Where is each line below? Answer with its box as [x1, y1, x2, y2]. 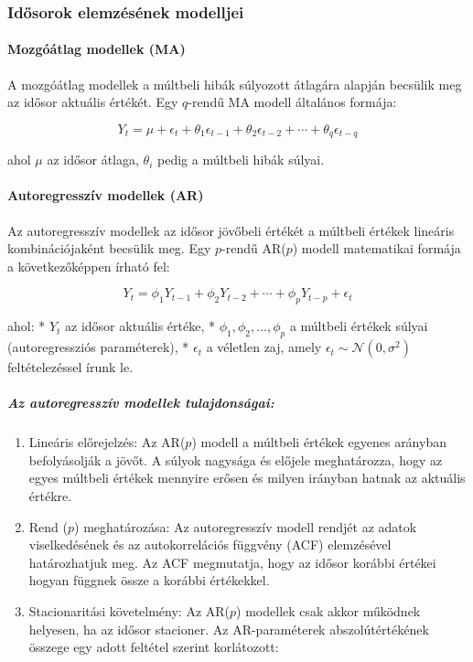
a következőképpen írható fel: [7, 256, 170, 275]
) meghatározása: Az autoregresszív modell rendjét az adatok [74, 517, 417, 536]
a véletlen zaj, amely [206, 337, 322, 357]
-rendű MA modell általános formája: [188, 92, 397, 112]
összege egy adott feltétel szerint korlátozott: [28, 637, 279, 657]
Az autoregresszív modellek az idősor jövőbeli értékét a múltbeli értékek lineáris [7, 220, 455, 240]
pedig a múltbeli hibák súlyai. [156, 150, 325, 169]
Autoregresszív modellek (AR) [7, 186, 204, 205]
